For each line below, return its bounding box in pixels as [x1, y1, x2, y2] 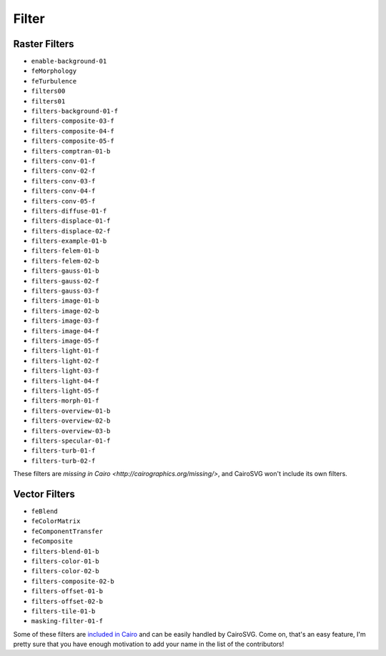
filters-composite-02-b [31, 577, 114, 585]
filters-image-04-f [31, 327, 99, 335]
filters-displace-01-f [31, 217, 111, 225]
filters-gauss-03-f [31, 287, 99, 296]
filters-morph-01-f [31, 397, 99, 405]
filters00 [31, 87, 66, 96]
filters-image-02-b [31, 307, 99, 315]
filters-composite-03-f [31, 117, 114, 125]
